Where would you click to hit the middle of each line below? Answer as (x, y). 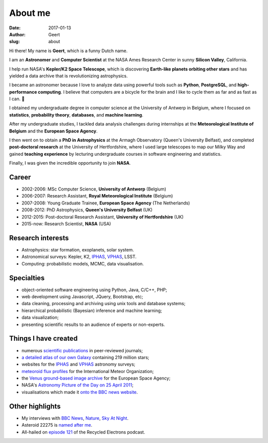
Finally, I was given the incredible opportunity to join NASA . (70, 163)
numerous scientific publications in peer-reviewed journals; (82, 350)
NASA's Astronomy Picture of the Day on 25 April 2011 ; (77, 385)
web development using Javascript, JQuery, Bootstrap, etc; (82, 297)
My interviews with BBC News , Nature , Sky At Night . (75, 418)
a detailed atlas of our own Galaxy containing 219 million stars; (85, 357)
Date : (15, 28)
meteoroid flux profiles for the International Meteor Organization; (88, 371)
